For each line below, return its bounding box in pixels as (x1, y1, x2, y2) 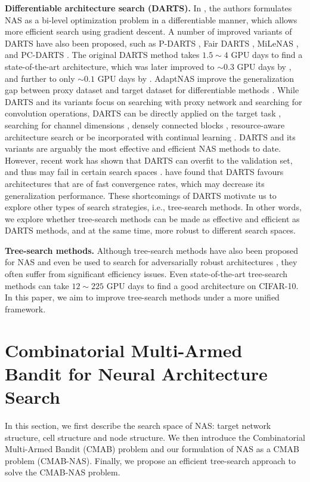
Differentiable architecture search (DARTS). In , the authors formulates (5, 2, 292, 14)
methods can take (5, 279, 69, 291)
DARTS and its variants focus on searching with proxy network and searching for (5, 95, 302, 108)
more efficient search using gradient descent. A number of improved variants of (5, 25, 292, 38)
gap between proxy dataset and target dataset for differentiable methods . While (5, 84, 299, 96)
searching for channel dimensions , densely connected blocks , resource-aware (5, 118, 285, 131)
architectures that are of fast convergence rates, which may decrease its (5, 177, 265, 189)
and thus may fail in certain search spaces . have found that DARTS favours (5, 165, 284, 178)
